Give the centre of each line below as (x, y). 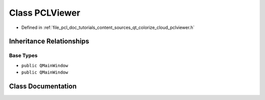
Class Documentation (43, 86)
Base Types (23, 55)
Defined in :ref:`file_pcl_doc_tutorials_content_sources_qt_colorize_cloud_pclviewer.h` (108, 27)
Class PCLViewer (45, 13)
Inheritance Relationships (49, 41)
